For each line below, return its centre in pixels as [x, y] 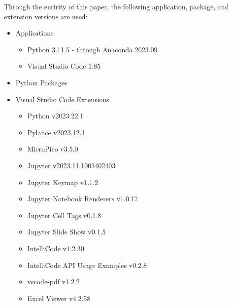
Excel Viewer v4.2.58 [59, 298]
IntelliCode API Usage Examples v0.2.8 [87, 265]
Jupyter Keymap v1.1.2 [63, 182]
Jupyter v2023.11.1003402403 [71, 165]
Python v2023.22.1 [55, 116]
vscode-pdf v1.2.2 [53, 282]
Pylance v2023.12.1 [56, 132]
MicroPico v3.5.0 [53, 149]
